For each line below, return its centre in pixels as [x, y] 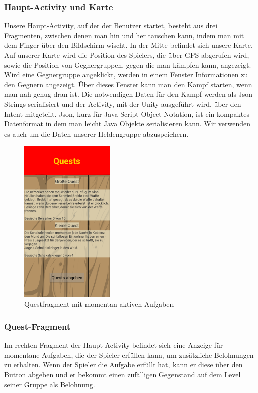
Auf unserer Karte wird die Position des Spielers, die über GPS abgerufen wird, [127, 55]
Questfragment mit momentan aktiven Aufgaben [99, 304]
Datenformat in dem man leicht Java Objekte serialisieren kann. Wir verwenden [127, 124]
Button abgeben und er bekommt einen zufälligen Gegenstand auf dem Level [122, 375]
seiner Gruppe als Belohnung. [50, 384]
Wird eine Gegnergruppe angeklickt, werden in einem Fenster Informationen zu [126, 75]
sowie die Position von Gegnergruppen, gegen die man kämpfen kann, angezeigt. [128, 64]
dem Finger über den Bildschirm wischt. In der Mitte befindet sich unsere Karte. [128, 45]
